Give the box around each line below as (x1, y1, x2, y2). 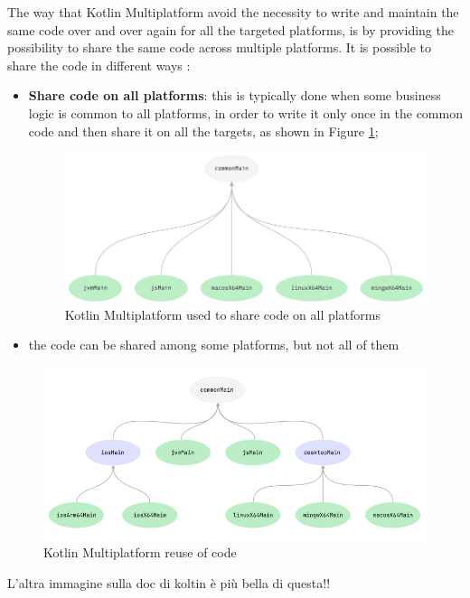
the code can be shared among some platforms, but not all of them (28, 335, 399, 354)
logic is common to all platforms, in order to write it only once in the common (28, 103, 463, 122)
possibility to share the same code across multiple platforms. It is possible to (7, 38, 432, 57)
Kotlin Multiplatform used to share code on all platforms (64, 304, 381, 323)
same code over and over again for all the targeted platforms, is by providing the (7, 20, 454, 39)
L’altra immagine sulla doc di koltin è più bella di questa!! (7, 573, 331, 592)
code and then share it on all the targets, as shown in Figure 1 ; (28, 121, 379, 140)
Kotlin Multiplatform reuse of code (43, 543, 237, 562)
